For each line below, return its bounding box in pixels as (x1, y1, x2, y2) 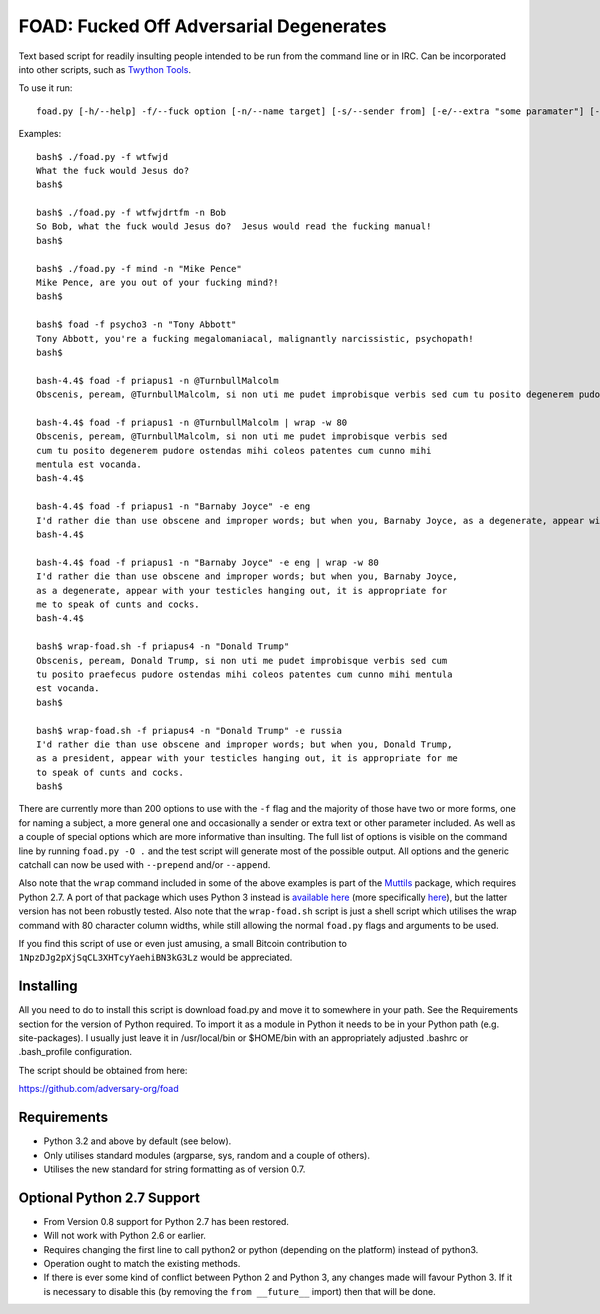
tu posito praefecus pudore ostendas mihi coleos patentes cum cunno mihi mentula (36, 668, 453, 680)
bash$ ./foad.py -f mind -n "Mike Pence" (36, 263, 242, 274)
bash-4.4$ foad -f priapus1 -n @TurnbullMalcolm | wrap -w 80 (36, 416, 348, 428)
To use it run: (18, 82, 73, 94)
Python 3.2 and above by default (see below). (43, 1135, 232, 1147)
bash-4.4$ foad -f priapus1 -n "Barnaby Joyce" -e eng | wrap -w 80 (36, 556, 379, 568)
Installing (18, 978, 79, 995)
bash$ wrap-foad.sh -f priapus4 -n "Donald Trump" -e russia (36, 725, 342, 736)
